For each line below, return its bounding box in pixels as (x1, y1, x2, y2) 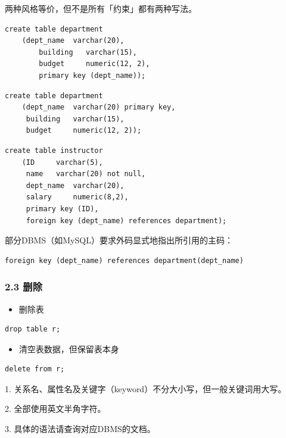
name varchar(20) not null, (26, 170, 146, 179)
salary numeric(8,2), (26, 193, 129, 202)
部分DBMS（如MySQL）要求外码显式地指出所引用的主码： (5, 234, 233, 246)
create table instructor (5, 146, 103, 155)
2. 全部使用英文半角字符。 (5, 402, 106, 415)
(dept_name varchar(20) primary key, (21, 103, 176, 112)
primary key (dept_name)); (39, 71, 146, 80)
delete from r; (5, 365, 65, 374)
